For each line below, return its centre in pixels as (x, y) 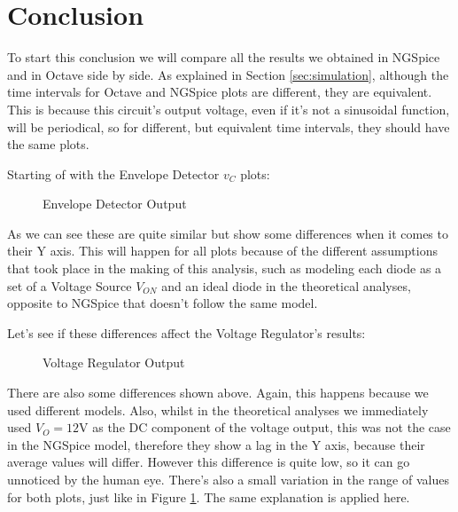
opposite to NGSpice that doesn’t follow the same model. (163, 303)
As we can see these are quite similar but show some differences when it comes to (228, 233)
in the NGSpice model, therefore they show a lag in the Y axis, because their (216, 444)
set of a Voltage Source (70, 285)
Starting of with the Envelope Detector (113, 173)
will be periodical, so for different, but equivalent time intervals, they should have (229, 126)
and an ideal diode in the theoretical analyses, (286, 285)
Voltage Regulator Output (114, 362)
